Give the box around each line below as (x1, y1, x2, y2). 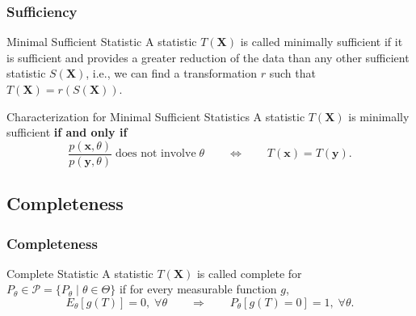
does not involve (116, 148, 196, 160)
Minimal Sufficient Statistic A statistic (6, 33, 197, 50)
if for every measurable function (119, 280, 277, 297)
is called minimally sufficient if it (240, 33, 403, 50)
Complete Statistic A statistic (6, 264, 153, 281)
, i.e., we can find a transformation (86, 65, 258, 82)
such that (269, 65, 316, 82)
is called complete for (196, 264, 302, 281)
